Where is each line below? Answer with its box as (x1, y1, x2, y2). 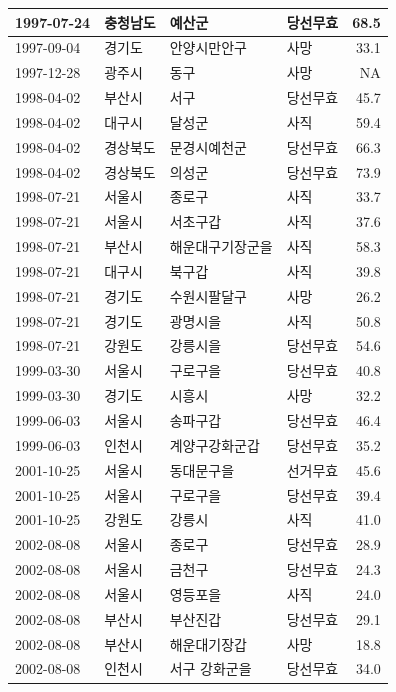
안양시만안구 (169, 37, 247, 58)
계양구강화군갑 (169, 434, 260, 455)
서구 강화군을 (169, 658, 252, 679)
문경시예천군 (169, 136, 247, 157)
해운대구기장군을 (169, 236, 273, 257)
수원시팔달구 (169, 285, 247, 306)
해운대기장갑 (169, 633, 247, 654)
